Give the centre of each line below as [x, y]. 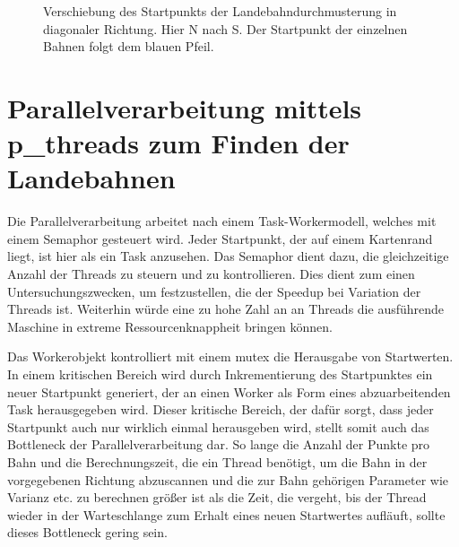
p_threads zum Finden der [178, 143]
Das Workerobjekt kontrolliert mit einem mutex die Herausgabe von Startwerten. [230, 356]
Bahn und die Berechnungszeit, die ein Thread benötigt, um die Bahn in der [217, 462]
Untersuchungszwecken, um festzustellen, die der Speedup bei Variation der [214, 291]
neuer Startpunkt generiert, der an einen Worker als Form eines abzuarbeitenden [229, 391]
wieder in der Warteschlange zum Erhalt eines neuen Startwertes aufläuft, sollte [226, 514]
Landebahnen [91, 178]
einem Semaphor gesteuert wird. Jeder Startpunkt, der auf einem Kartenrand [220, 238]
